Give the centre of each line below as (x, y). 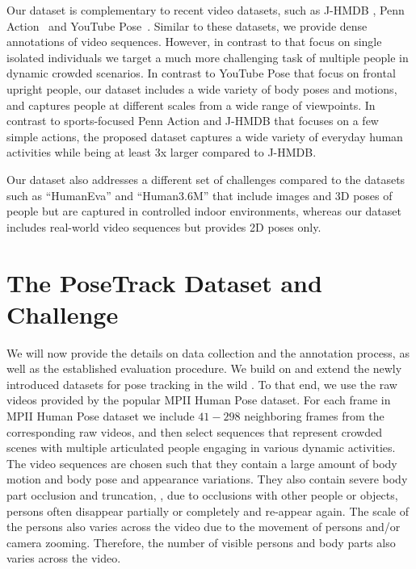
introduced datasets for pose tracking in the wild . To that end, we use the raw (202, 384)
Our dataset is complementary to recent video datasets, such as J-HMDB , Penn (206, 10)
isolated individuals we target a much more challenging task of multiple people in (208, 57)
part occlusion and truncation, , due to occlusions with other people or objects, (202, 494)
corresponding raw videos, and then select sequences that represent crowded (194, 431)
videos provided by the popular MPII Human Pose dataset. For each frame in (199, 400)
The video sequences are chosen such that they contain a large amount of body (202, 463)
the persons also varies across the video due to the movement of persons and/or (204, 527)
